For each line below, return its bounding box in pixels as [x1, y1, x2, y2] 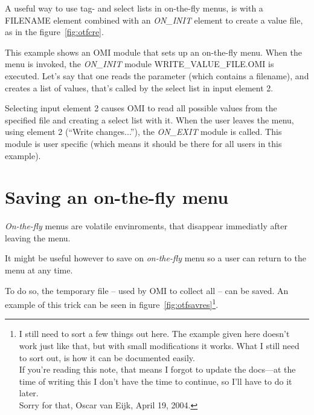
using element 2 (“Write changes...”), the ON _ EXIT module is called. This [5, 125, 282, 138]
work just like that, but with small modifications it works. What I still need [19, 339, 300, 352]
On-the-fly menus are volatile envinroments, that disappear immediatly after [5, 220, 287, 232]
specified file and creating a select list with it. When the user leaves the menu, [5, 113, 294, 126]
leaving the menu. [5, 231, 71, 244]
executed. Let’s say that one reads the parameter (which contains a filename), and [5, 69, 309, 82]
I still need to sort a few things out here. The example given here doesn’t [19, 327, 290, 340]
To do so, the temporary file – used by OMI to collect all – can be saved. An [5, 284, 289, 296]
